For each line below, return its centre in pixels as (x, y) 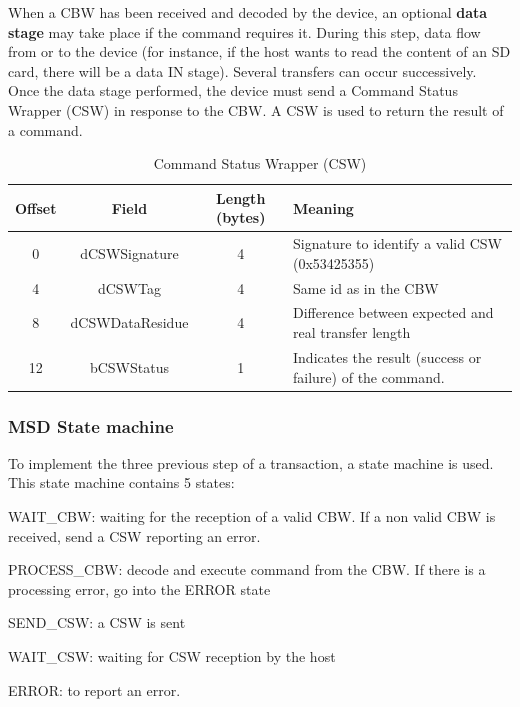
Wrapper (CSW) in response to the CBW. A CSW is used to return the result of (256, 109)
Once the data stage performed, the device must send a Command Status (233, 90)
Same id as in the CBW (366, 287)
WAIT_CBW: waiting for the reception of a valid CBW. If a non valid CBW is (252, 516)
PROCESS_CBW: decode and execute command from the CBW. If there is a (247, 569)
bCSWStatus (129, 366)
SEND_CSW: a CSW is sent (97, 622)
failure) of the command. (369, 376)
